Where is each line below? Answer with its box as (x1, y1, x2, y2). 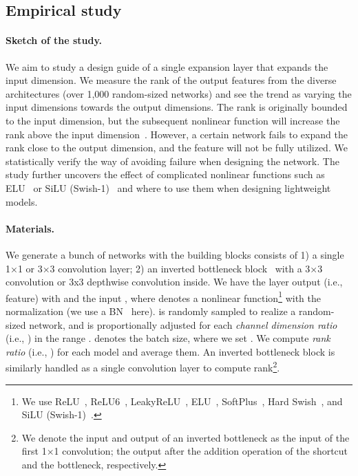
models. (6, 194, 38, 208)
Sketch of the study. (6, 33, 103, 47)
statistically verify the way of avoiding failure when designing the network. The (6, 153, 339, 168)
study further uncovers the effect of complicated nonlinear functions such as (6, 167, 325, 182)
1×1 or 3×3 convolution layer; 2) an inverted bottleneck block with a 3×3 (6, 261, 323, 275)
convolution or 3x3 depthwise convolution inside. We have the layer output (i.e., (6, 274, 343, 289)
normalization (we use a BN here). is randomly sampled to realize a (6, 303, 296, 318)
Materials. (6, 221, 54, 235)
